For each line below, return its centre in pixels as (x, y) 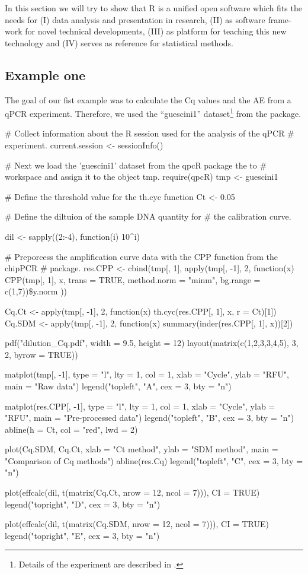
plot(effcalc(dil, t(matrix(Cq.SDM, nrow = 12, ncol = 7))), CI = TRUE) (137, 524)
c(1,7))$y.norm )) (36, 291)
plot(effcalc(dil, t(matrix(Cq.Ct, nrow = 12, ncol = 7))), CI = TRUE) (132, 492)
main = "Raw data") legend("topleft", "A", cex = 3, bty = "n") (118, 386)
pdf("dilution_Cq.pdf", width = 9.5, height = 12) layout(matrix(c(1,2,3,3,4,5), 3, (152, 343)
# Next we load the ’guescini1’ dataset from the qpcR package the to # (136, 165)
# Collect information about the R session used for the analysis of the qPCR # (150, 133)
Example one (45, 74)
